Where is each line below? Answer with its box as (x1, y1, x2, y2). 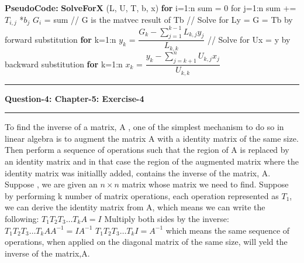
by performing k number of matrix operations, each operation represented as (5, 189, 279, 201)
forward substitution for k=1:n (5, 33, 116, 45)
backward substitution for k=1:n (5, 57, 123, 70)
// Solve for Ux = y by (207, 33, 291, 45)
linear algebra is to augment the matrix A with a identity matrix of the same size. (5, 132, 299, 144)
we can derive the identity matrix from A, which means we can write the (5, 201, 265, 213)
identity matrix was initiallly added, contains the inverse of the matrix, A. (5, 166, 271, 179)
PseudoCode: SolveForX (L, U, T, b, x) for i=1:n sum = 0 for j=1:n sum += (5, 2, 296, 13)
